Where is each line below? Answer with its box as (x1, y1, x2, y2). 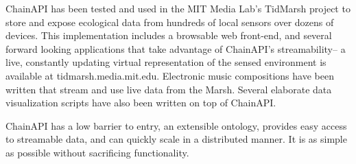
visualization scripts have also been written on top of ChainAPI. (5, 95, 276, 110)
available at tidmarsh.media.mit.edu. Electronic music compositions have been (5, 68, 334, 82)
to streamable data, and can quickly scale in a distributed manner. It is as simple (5, 132, 347, 146)
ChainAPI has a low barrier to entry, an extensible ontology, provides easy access (5, 118, 347, 132)
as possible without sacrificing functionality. (5, 145, 189, 159)
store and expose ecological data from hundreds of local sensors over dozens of (5, 14, 334, 29)
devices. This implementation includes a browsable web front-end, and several (5, 28, 332, 43)
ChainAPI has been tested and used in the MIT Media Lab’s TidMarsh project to (5, 1, 351, 15)
